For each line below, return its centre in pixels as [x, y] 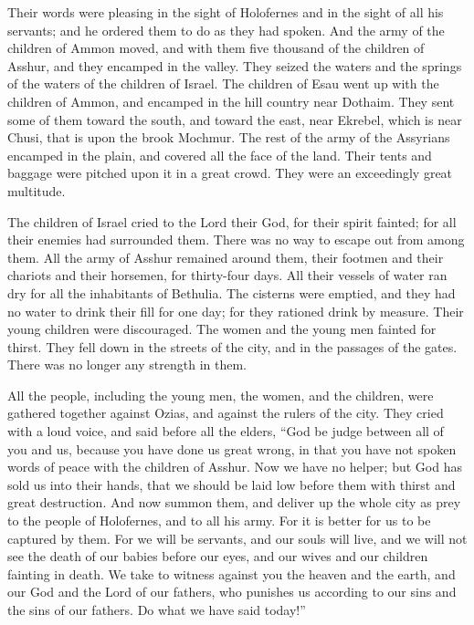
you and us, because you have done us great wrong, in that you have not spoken [232, 448]
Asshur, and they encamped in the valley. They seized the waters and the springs [235, 65]
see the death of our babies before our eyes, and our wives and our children [218, 556]
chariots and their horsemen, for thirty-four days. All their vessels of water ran [227, 275]
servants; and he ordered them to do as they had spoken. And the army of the [226, 30]
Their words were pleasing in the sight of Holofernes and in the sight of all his [226, 12]
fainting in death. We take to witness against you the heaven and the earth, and [232, 573]
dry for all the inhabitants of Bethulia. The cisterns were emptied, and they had [232, 292]
